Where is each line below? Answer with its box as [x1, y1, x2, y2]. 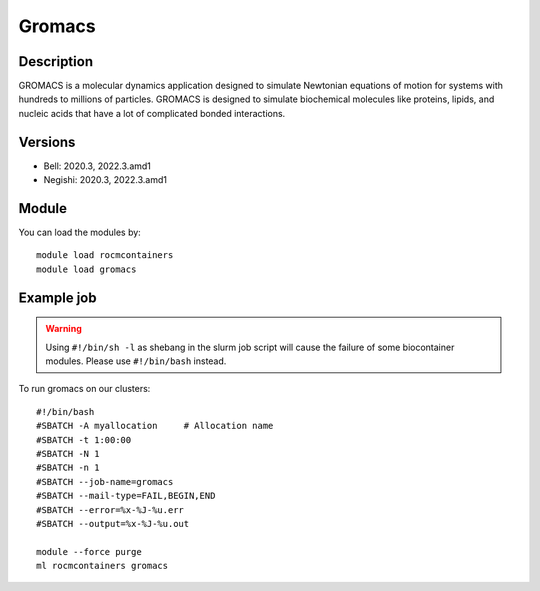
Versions [18, 133, 76, 150]
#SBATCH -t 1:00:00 [36, 434, 132, 445]
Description [18, 53, 94, 70]
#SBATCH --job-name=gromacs [36, 476, 174, 487]
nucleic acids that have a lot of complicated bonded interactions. [18, 107, 286, 119]
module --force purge [36, 546, 142, 557]
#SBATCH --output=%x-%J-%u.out [36, 518, 190, 529]
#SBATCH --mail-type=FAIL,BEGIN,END [36, 490, 216, 502]
